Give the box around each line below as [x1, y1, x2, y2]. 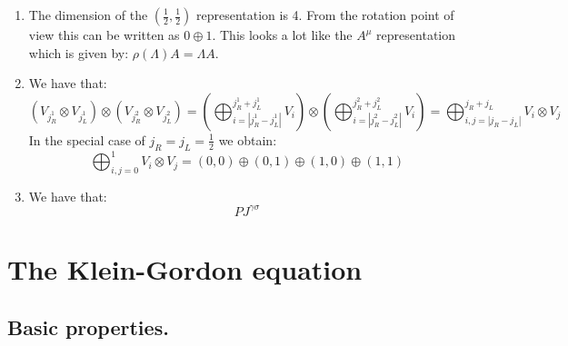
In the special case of [28, 130, 145, 149]
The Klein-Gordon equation [7, 251, 363, 288]
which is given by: [28, 43, 129, 62]
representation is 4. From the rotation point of [195, 5, 454, 24]
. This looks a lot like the [212, 25, 353, 44]
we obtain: [218, 130, 277, 149]
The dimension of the [28, 5, 148, 24]
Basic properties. [7, 312, 169, 341]
